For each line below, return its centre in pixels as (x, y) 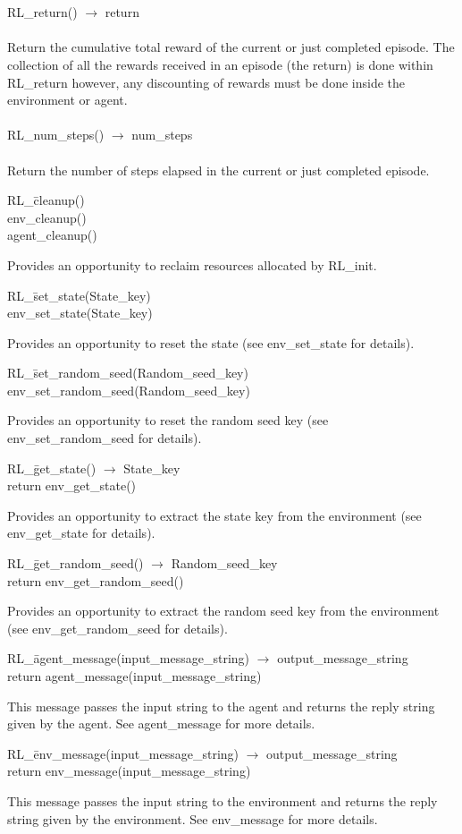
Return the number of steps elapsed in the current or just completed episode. (218, 170)
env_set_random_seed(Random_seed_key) (129, 390)
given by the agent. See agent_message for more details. (161, 723)
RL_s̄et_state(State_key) (79, 295)
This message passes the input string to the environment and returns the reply (223, 800)
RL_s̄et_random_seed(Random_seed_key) (128, 373)
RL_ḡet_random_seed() (76, 563)
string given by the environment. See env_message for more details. (193, 818)
